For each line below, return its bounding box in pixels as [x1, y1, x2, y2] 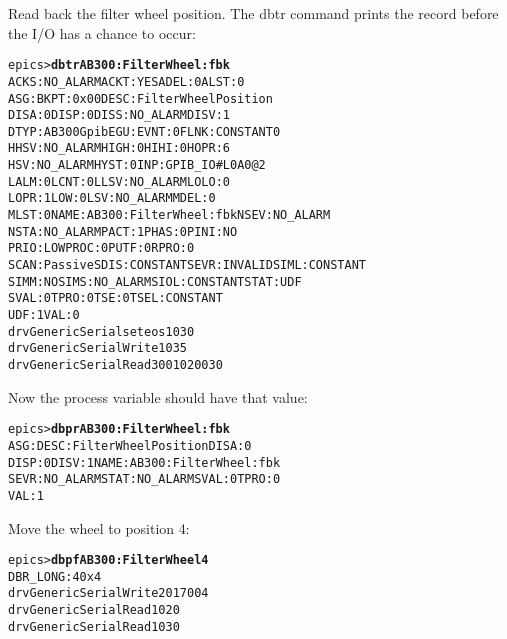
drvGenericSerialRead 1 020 [8, 603, 180, 618]
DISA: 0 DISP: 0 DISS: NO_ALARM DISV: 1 [8, 108, 230, 123]
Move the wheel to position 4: [8, 517, 190, 538]
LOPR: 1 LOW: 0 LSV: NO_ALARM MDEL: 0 [8, 191, 216, 206]
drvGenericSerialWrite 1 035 [8, 341, 187, 356]
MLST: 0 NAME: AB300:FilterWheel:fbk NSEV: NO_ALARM [8, 208, 331, 223]
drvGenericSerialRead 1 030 [8, 619, 180, 634]
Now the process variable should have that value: [8, 386, 308, 407]
